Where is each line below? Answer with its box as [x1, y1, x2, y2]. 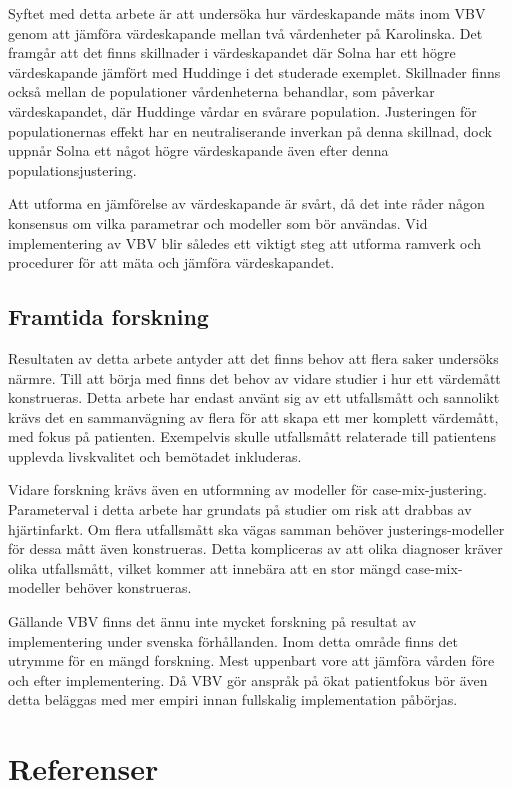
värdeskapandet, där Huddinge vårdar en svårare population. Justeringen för [8, 100, 477, 121]
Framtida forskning [8, 301, 209, 332]
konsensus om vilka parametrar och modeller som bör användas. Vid [8, 212, 428, 233]
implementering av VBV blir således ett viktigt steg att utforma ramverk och [8, 232, 482, 253]
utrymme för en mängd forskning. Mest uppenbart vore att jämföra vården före [8, 650, 495, 671]
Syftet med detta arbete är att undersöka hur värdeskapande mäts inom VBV [8, 3, 486, 23]
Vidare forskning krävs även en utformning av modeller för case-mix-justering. [8, 479, 487, 500]
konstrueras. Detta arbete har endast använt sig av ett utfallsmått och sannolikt [8, 387, 500, 408]
